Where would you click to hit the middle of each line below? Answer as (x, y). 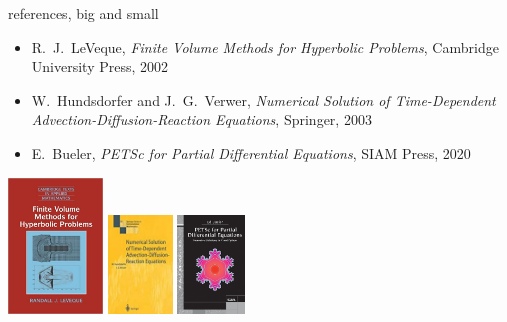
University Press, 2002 (100, 66)
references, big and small (83, 13)
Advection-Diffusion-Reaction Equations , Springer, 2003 (201, 119)
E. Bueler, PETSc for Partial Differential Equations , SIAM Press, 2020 (251, 152)
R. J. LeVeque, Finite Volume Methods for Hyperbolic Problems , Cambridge (265, 46)
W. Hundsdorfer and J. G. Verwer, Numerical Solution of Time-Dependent (263, 99)
